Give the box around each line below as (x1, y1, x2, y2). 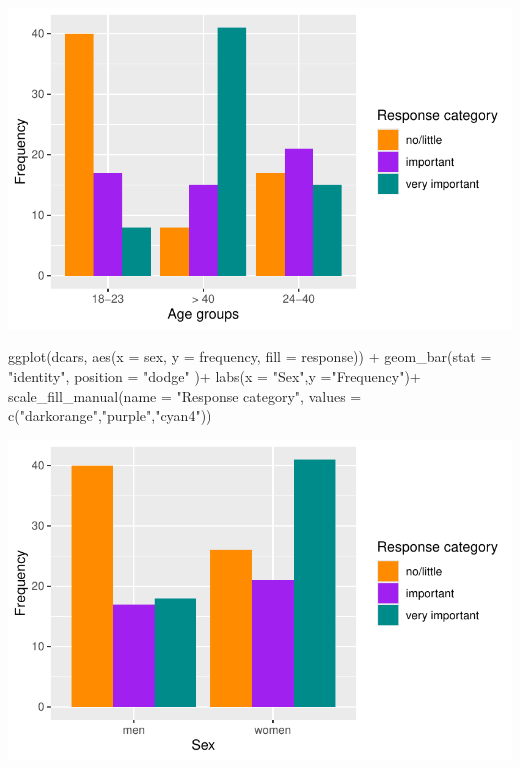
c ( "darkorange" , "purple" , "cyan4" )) (8, 405, 212, 426)
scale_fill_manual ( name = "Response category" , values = (8, 385, 362, 406)
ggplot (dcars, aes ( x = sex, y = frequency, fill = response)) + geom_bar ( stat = (8, 346, 492, 367)
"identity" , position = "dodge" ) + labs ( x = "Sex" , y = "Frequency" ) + (8, 365, 421, 386)
